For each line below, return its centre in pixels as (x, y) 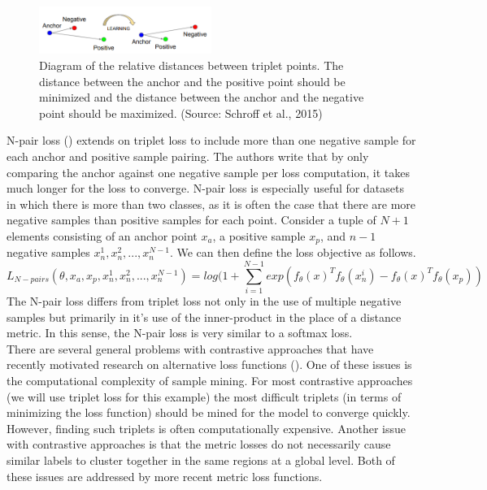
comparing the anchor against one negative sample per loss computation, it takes (208, 172)
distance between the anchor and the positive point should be (192, 81)
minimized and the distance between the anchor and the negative (202, 97)
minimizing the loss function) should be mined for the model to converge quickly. (209, 412)
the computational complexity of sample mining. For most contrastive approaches (210, 381)
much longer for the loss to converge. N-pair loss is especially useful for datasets (205, 188)
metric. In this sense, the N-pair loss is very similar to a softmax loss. (180, 333)
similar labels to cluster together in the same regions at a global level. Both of (201, 460)
